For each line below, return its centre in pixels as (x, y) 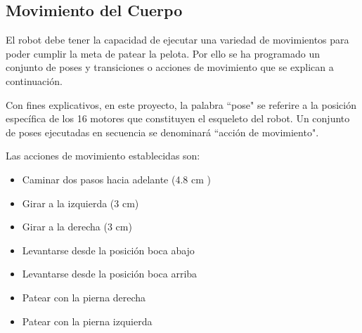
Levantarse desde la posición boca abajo (108, 250)
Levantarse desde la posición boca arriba (110, 274)
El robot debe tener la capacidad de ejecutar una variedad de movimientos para (177, 40)
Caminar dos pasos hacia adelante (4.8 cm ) (116, 179)
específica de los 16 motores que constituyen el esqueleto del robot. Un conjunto (178, 118)
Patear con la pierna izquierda (87, 321)
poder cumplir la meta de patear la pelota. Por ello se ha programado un (163, 53)
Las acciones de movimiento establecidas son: (103, 156)
